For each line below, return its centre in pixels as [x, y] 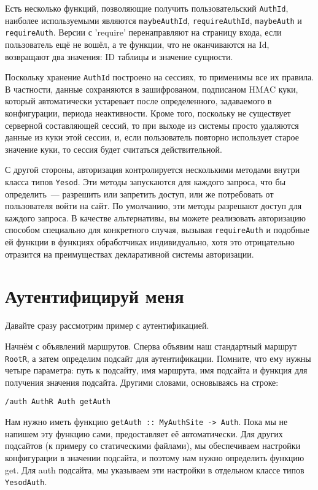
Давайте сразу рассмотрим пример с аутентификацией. [107, 325]
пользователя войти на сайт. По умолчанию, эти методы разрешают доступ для [153, 206]
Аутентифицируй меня [95, 296]
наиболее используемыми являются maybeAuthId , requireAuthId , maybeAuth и [153, 20]
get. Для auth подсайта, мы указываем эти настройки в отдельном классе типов [155, 469]
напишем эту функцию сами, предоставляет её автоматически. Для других [144, 433]
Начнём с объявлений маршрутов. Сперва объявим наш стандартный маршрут [151, 346]
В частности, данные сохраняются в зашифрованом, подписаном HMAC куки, [152, 89]
